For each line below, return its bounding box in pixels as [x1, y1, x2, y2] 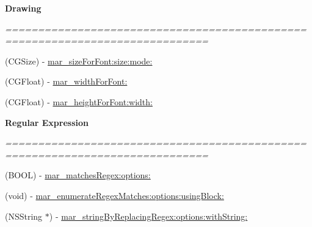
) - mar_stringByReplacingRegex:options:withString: [49, 209, 248, 222]
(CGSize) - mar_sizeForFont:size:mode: [5, 54, 153, 67]
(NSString [5, 209, 43, 222]
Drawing [5, 2, 42, 14]
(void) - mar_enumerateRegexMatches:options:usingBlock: [5, 189, 224, 201]
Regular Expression [5, 116, 89, 128]
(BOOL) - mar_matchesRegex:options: [5, 169, 151, 181]
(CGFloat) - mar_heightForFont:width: [5, 95, 153, 108]
